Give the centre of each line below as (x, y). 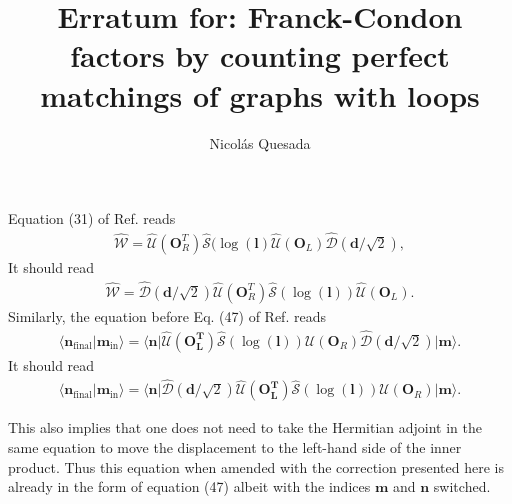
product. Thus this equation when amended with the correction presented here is (256, 466)
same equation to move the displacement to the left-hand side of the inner (235, 447)
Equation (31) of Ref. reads (92, 218)
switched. (462, 486)
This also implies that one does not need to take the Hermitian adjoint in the (245, 427)
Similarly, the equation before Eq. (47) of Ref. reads (167, 315)
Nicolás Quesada (260, 142)
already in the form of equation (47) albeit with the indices (189, 486)
